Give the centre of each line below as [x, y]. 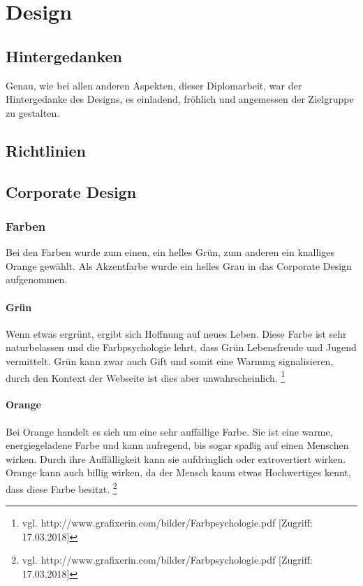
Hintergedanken [64, 56]
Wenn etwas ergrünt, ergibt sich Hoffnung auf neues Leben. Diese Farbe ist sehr [176, 333]
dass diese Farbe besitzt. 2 [61, 487]
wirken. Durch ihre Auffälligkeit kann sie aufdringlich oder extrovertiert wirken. [176, 458]
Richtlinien [46, 150]
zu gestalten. [33, 112]
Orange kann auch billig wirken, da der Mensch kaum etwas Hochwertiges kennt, [178, 472]
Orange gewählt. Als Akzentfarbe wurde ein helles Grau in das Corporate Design [179, 265]
